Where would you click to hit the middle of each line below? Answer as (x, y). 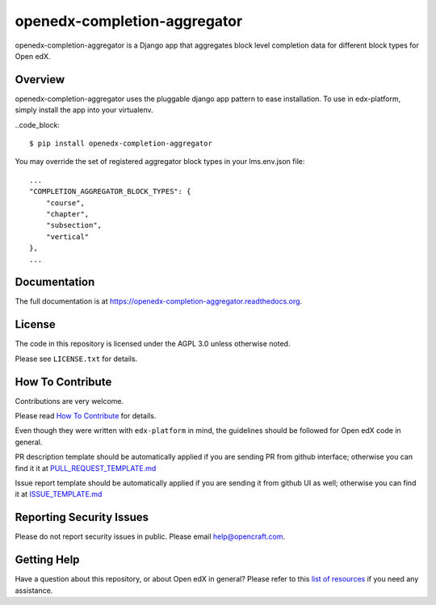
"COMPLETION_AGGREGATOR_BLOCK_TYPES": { (110, 191)
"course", (65, 203)
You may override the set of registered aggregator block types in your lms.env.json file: (160, 162)
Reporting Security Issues (82, 517)
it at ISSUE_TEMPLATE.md (59, 494)
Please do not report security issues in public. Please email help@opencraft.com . (150, 536)
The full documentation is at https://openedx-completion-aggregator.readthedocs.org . (159, 301)
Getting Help (47, 560)
